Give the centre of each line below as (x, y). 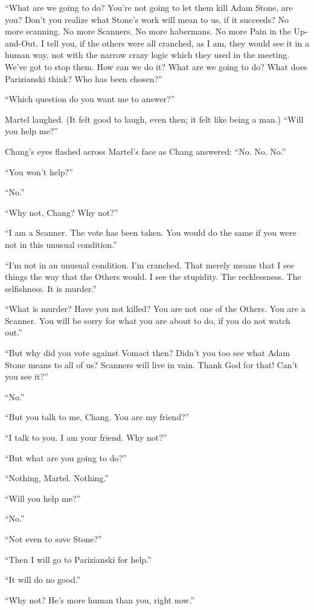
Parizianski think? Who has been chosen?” (84, 78)
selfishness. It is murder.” (51, 288)
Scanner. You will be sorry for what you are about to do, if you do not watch (148, 320)
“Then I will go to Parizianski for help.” (78, 559)
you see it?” (27, 376)
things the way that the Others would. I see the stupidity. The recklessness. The (153, 277)
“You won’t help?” (39, 171)
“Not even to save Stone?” (53, 539)
